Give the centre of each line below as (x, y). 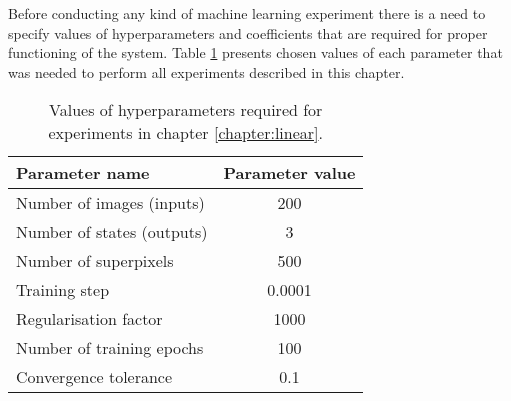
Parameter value (289, 173)
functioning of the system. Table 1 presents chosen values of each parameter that (255, 52)
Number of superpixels (95, 261)
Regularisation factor (89, 319)
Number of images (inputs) (110, 203)
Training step (63, 290)
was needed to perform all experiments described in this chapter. (206, 71)
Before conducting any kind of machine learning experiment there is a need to (247, 13)
